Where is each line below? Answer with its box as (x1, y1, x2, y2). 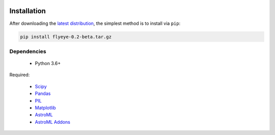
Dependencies (9, 48, 47, 55)
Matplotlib (35, 105, 56, 111)
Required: (9, 72, 30, 78)
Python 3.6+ (35, 60, 61, 66)
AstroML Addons (35, 119, 71, 125)
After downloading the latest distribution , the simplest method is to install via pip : (9, 20, 181, 26)
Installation (9, 7, 46, 15)
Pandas (35, 90, 51, 96)
